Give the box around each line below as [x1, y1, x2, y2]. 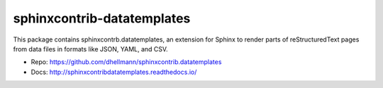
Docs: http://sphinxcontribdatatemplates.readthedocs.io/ [30, 68, 197, 76]
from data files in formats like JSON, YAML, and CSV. [13, 44, 168, 53]
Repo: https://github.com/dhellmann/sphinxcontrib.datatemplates [30, 58, 222, 66]
